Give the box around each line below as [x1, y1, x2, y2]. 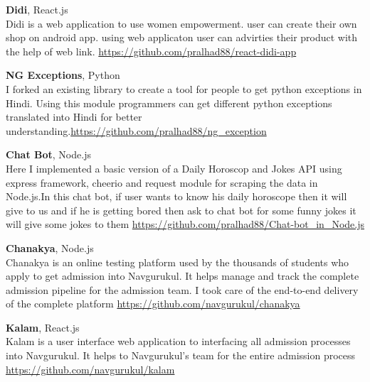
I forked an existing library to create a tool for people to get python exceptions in [6, 81, 362, 96]
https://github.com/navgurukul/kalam [6, 361, 175, 376]
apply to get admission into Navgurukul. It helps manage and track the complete [6, 268, 359, 283]
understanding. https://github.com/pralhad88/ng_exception [6, 123, 267, 138]
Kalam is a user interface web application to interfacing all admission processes [6, 334, 351, 349]
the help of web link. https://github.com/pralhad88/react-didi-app [6, 43, 297, 58]
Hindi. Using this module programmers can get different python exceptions [6, 95, 332, 110]
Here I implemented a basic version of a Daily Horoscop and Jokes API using [6, 160, 342, 175]
